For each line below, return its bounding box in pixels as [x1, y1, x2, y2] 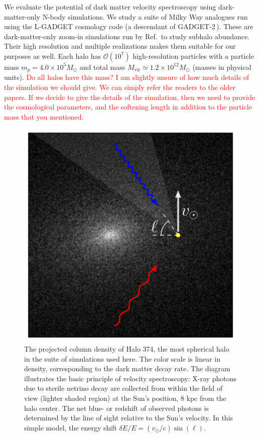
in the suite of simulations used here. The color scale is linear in [24, 353, 220, 364]
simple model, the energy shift [24, 422, 117, 432]
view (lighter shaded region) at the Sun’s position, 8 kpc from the [24, 392, 226, 403]
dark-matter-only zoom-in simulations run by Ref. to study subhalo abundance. [4, 31, 250, 41]
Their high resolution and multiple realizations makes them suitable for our [4, 41, 236, 51]
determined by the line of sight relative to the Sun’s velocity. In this [24, 412, 233, 423]
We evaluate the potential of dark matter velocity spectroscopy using [4, 2, 216, 12]
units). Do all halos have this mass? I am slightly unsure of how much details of [4, 72, 249, 82]
